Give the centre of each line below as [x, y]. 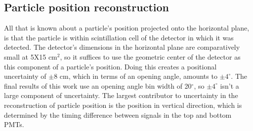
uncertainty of [25, 76]
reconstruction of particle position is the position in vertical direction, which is [123, 105]
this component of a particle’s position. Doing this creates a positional [110, 66]
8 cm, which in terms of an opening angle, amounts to [136, 76]
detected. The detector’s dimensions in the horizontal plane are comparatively [122, 47]
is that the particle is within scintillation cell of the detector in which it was [119, 37]
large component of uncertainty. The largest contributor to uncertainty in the [121, 95]
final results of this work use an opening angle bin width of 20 [98, 85]
